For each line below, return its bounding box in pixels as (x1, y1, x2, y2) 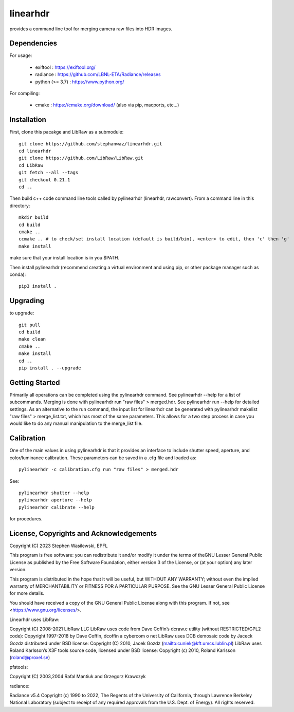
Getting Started (9, 378, 60, 387)
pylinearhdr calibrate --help (19, 504, 95, 510)
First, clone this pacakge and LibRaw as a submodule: (9, 129, 124, 135)
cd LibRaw (19, 162, 43, 168)
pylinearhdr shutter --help (19, 490, 89, 496)
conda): (9, 271, 26, 277)
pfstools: (9, 664, 28, 670)
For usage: (9, 52, 32, 59)
